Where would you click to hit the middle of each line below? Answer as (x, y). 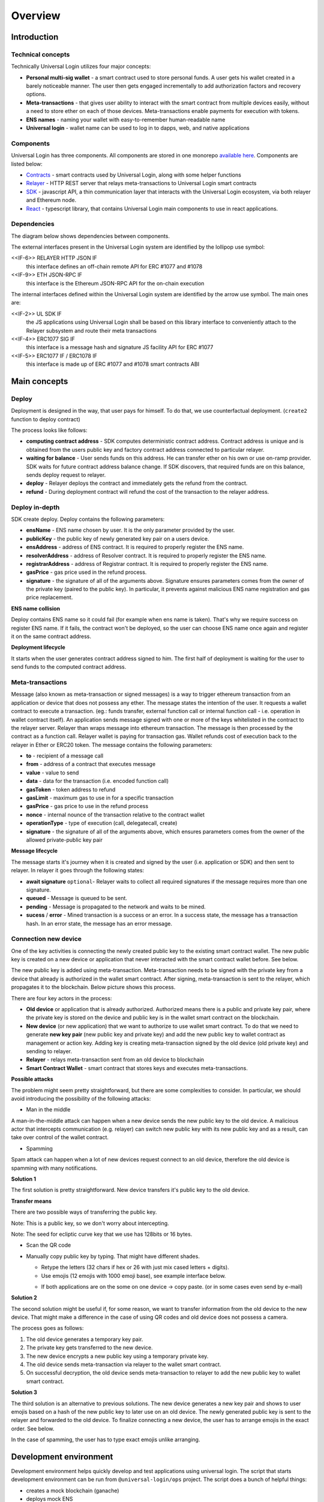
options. (36, 94)
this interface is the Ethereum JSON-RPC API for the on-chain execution (115, 283)
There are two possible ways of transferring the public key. (84, 1212)
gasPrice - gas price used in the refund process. (86, 572)
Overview (36, 16)
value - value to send (52, 773)
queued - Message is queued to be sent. (76, 898)
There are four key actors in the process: (61, 998)
